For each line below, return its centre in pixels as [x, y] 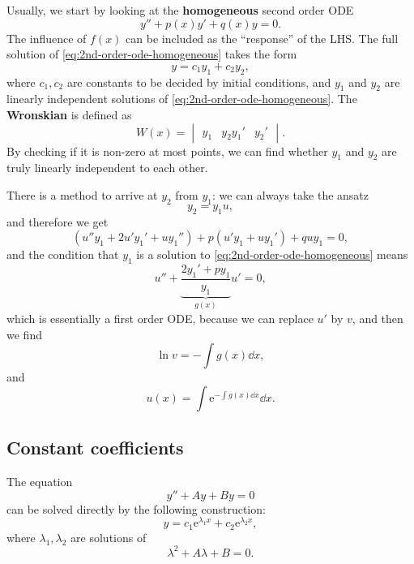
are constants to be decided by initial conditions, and [199, 82]
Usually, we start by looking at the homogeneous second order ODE [180, 10]
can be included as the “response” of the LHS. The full [262, 38]
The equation [40, 481]
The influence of [47, 38]
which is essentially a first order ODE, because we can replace [160, 318]
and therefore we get [58, 221]
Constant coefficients [95, 448]
